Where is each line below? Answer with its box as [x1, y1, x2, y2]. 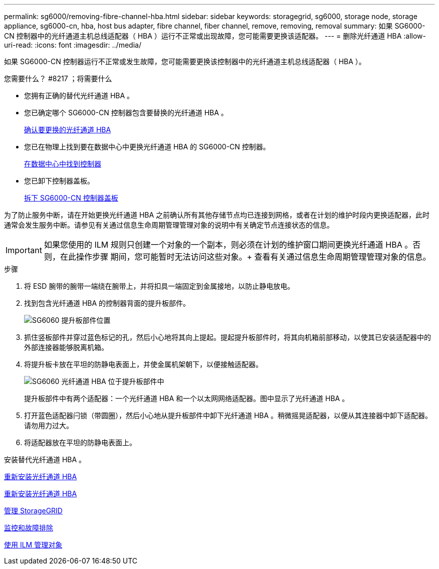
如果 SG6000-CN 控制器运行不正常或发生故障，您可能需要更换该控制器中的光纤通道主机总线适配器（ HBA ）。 [4, 57, 366, 66]
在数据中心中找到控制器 [24, 159, 101, 168]
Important [6, 245, 42, 255]
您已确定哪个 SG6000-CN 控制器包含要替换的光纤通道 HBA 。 [24, 108, 228, 117]
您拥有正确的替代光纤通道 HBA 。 [24, 91, 134, 100]
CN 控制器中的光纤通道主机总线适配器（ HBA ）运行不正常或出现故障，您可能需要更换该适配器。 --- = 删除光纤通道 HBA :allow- [4, 32, 426, 40]
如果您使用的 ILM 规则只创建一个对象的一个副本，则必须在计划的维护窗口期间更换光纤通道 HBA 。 [44, 240, 413, 250]
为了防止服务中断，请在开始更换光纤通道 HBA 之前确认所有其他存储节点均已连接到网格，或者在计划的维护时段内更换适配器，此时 [4, 211, 430, 219]
